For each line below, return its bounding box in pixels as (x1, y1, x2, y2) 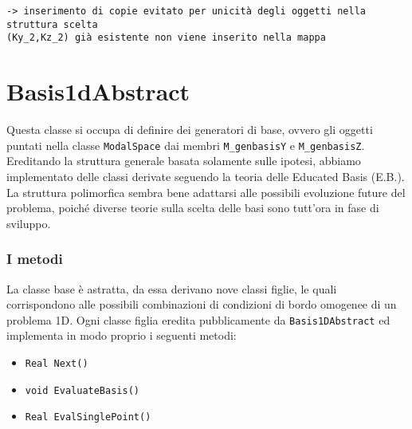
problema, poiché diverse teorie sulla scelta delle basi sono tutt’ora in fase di (6, 199, 379, 216)
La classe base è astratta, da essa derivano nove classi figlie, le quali (6, 280, 337, 297)
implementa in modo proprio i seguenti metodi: (6, 327, 237, 344)
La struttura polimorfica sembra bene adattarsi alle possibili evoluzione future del (6, 183, 406, 200)
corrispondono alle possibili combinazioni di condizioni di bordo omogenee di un (6, 296, 397, 313)
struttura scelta (6, 18, 98, 30)
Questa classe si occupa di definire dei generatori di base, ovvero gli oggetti (6, 121, 373, 138)
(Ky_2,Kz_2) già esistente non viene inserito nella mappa (6, 32, 326, 44)
